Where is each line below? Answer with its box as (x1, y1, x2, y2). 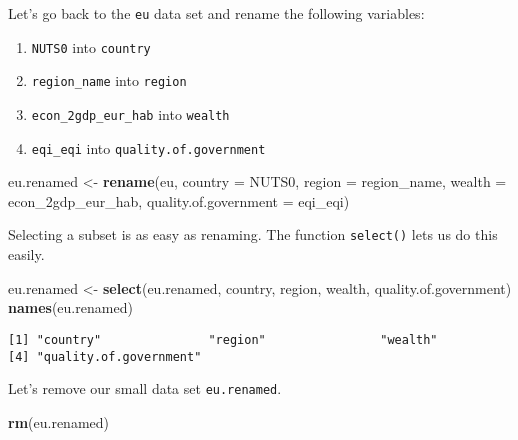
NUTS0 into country (31, 36, 151, 57)
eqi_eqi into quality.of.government (31, 137, 266, 158)
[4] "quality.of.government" (8, 349, 202, 364)
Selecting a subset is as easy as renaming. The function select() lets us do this (8, 224, 498, 245)
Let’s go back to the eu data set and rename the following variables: (8, 3, 425, 23)
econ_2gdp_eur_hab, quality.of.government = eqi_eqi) (8, 190, 350, 211)
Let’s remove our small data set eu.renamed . (8, 378, 282, 399)
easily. (8, 244, 45, 265)
